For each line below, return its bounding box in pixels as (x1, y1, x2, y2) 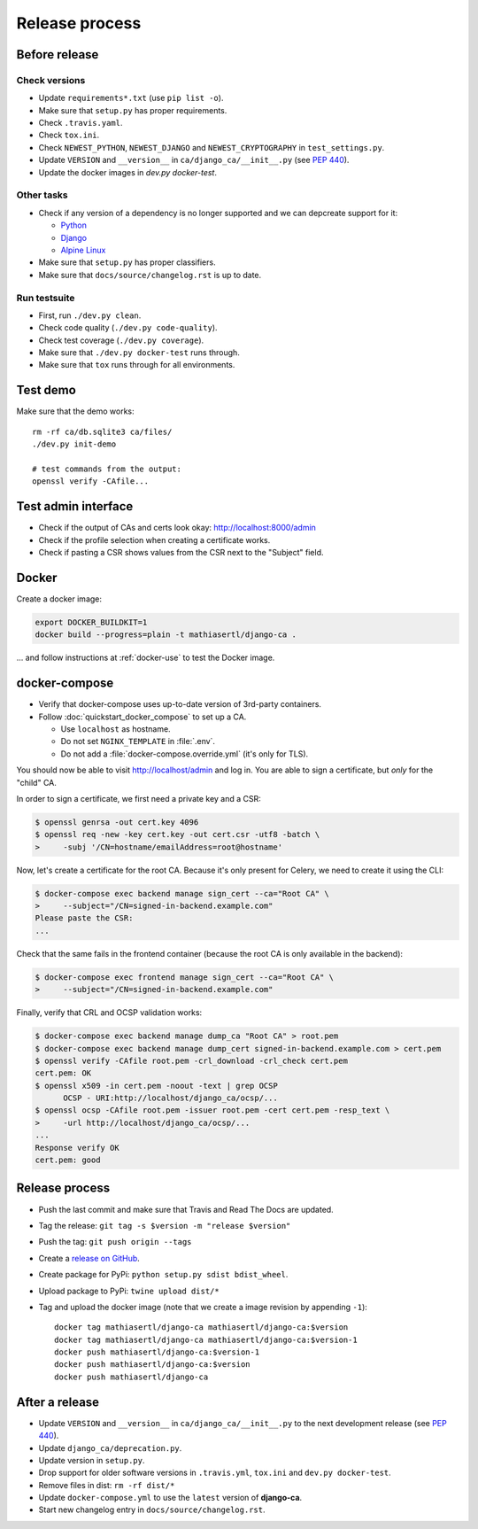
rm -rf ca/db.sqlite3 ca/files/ (32, 426, 173, 437)
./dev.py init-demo (32, 439, 117, 449)
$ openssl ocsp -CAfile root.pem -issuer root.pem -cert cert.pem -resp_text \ (35, 1106, 390, 1115)
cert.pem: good (35, 1155, 101, 1165)
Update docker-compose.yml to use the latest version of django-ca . (38, 1493, 303, 1503)
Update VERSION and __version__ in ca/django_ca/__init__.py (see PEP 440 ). (38, 155, 350, 166)
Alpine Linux (60, 244, 106, 255)
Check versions (16, 74, 86, 86)
